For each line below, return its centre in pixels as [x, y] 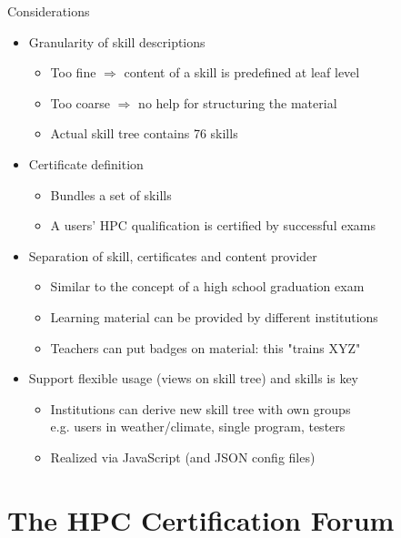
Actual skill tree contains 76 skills [144, 133]
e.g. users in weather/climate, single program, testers [198, 426]
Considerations [49, 11]
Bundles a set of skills [111, 194]
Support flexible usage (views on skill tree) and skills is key [194, 378]
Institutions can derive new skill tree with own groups [200, 408]
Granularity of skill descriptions [117, 41]
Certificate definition [86, 163]
